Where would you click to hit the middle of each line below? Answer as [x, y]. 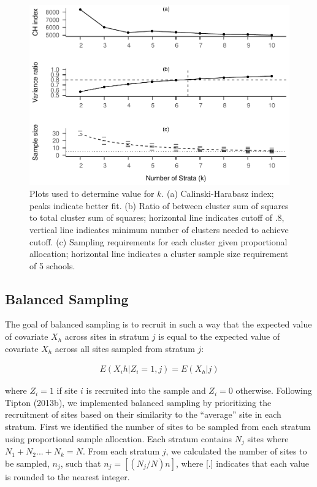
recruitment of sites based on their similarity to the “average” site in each [143, 414]
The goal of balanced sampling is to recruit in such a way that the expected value [158, 324]
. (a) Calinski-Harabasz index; [218, 194]
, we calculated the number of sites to [236, 451]
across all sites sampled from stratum [125, 348]
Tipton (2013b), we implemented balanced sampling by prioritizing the [138, 402]
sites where [268, 438]
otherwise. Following [274, 390]
